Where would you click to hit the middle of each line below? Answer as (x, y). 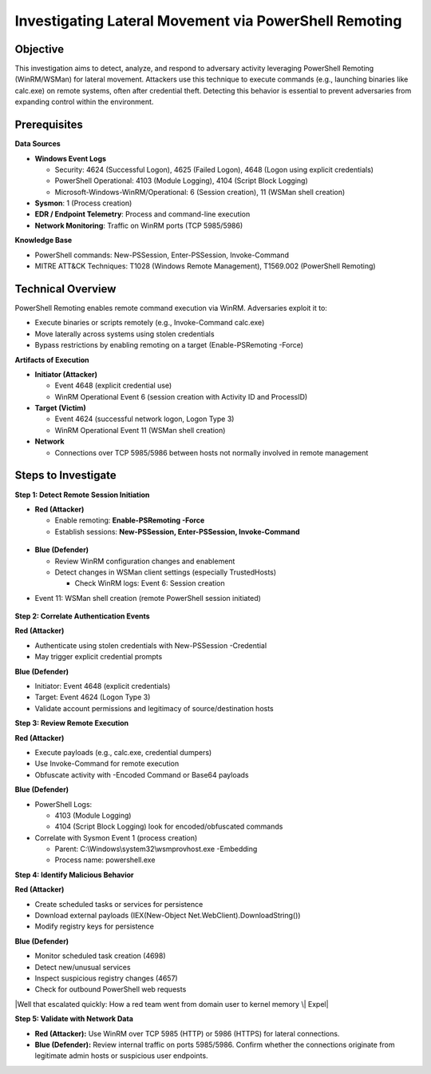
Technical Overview (65, 289)
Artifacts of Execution (52, 360)
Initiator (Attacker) (66, 374)
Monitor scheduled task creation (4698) (101, 956)
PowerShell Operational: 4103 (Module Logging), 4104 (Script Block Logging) (182, 181)
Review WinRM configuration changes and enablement (145, 561)
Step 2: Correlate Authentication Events (83, 616)
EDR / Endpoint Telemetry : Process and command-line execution (142, 214)
